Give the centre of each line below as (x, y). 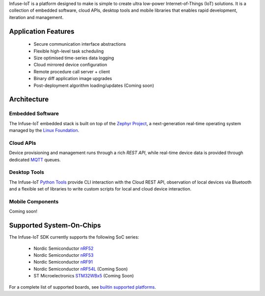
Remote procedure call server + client (72, 72)
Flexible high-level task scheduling (69, 51)
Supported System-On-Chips (55, 226)
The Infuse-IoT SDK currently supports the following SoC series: (74, 237)
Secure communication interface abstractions (80, 44)
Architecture (29, 99)
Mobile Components (34, 201)
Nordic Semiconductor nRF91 (63, 262)
